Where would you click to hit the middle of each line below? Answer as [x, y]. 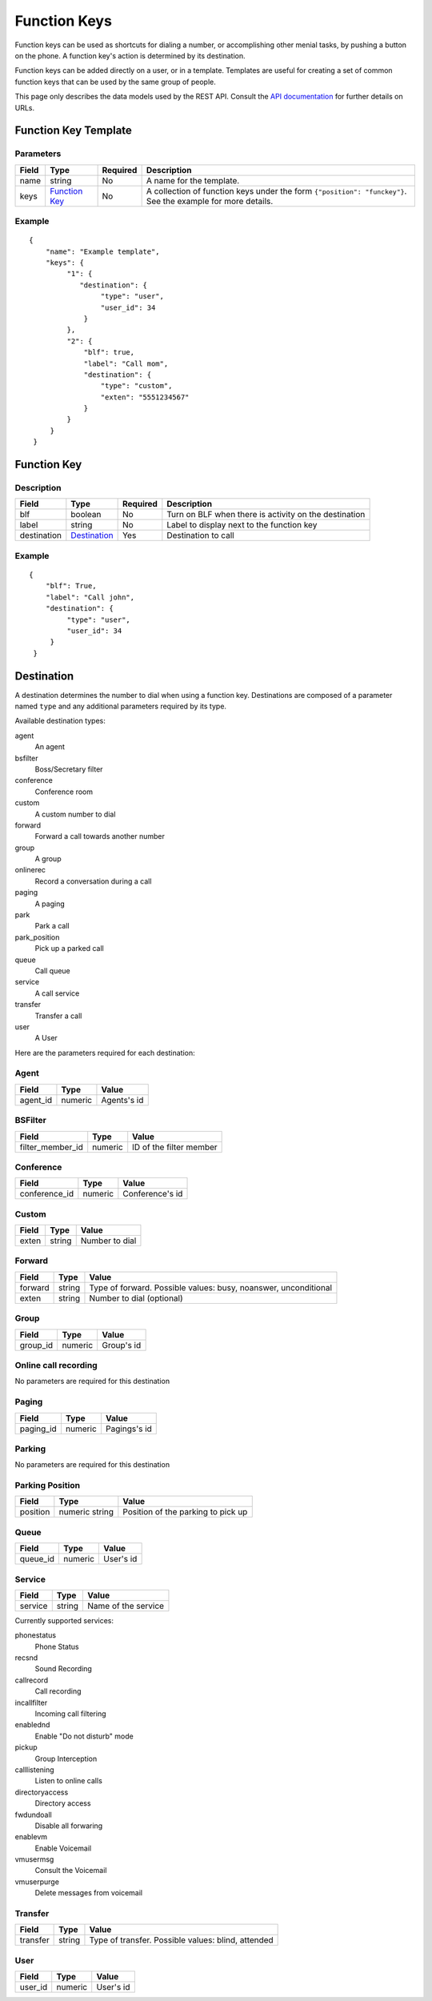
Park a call [52, 926]
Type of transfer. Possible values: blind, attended [181, 1940]
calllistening [35, 1770]
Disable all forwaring [69, 1826]
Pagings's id [128, 1429]
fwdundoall [33, 1815]
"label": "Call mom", [126, 363]
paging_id [38, 1429]
